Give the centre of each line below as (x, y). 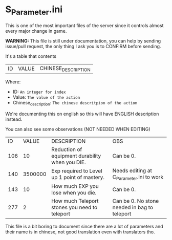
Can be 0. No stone (136, 201)
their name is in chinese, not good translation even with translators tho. (80, 232)
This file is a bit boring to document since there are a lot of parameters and (84, 226)
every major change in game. (36, 31)
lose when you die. (74, 192)
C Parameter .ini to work (138, 177)
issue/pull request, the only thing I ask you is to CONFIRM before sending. (83, 46)
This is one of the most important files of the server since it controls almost (84, 25)
